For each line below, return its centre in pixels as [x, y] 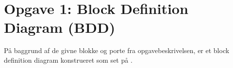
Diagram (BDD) [60, 27]
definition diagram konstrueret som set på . [68, 60]
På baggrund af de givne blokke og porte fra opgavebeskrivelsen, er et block [117, 50]
